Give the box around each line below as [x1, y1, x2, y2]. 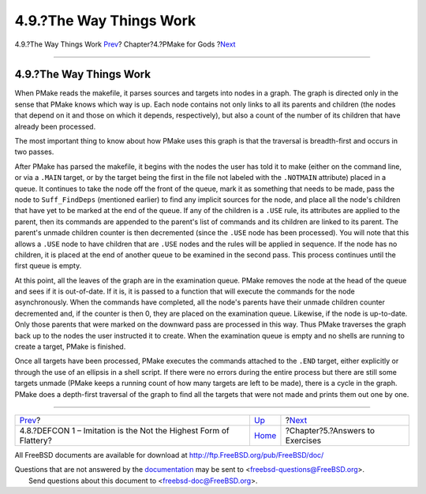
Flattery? [19, 435, 53, 446]
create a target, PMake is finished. [14, 342, 126, 351]
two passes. [14, 147, 54, 157]
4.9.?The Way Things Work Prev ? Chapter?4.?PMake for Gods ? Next [14, 39, 236, 49]
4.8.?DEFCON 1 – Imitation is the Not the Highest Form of [19, 425, 230, 436]
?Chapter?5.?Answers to [285, 425, 375, 436]
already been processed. [14, 122, 96, 131]
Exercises [285, 435, 322, 446]
